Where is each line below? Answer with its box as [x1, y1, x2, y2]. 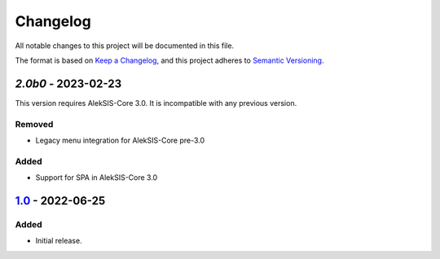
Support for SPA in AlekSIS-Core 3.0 [35, 173, 158, 182]
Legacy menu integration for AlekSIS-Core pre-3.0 [35, 135, 205, 145]
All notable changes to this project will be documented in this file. [15, 41, 235, 50]
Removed [15, 118, 54, 129]
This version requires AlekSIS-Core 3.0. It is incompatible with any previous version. [15, 98, 297, 108]
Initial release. [35, 236, 82, 246]
